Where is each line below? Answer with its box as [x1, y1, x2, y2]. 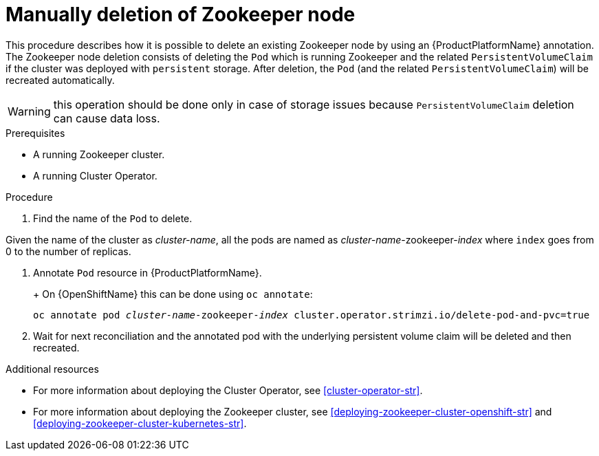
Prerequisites [6, 127, 65, 139]
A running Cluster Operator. [33, 169, 157, 182]
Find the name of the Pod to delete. [33, 212, 193, 224]
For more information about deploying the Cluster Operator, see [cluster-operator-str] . [33, 384, 423, 396]
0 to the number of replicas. [6, 245, 131, 257]
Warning [8, 104, 51, 118]
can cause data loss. [53, 111, 160, 125]
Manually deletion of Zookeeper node [6, 3, 356, 26]
